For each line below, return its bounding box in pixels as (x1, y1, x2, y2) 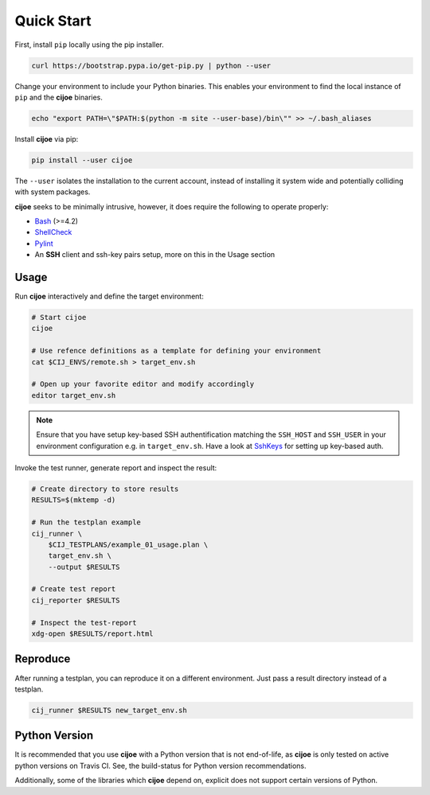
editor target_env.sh (31, 391, 116, 399)
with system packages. (14, 187, 91, 197)
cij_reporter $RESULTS (31, 595, 120, 605)
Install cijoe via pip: (14, 134, 79, 143)
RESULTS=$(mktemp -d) (31, 496, 116, 505)
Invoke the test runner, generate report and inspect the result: (14, 462, 217, 473)
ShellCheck (34, 228, 72, 237)
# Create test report (31, 585, 116, 594)
